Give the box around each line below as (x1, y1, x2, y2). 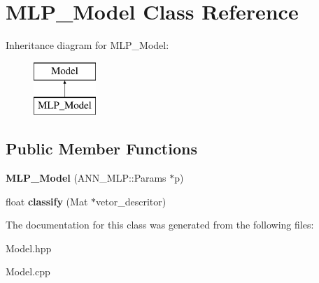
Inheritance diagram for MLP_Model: (6, 38, 169, 52)
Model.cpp (6, 264, 50, 279)
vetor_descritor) (96, 194, 166, 208)
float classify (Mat (6, 194, 88, 208)
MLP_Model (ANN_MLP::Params (6, 170, 166, 185)
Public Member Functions (6, 138, 197, 159)
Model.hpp (6, 240, 52, 255)
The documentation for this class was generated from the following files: (6, 217, 314, 232)
